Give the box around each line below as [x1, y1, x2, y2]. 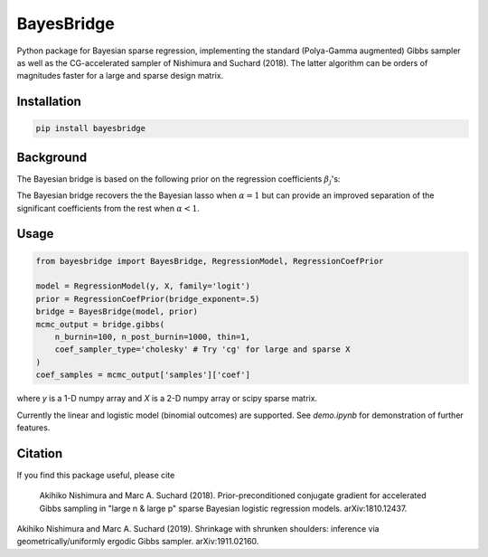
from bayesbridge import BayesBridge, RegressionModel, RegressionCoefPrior [35, 256, 384, 266]
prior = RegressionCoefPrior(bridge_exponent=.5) [35, 294, 260, 304]
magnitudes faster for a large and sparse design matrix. [16, 71, 224, 81]
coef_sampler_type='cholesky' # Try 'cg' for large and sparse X [54, 345, 351, 354]
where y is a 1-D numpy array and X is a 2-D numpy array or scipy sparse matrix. [16, 393, 318, 404]
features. [16, 421, 51, 433]
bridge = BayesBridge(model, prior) [35, 307, 199, 316]
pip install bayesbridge [35, 123, 146, 134]
